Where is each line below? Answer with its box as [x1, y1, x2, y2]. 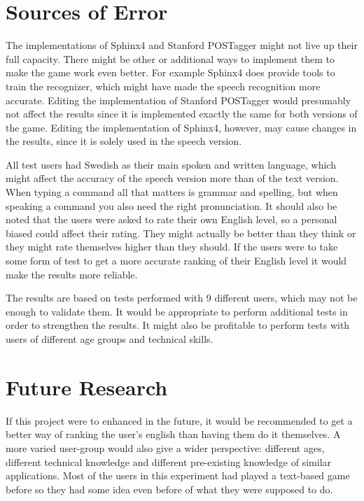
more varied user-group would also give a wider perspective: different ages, [6, 440, 325, 455]
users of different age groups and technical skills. [6, 332, 213, 346]
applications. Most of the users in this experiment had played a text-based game [6, 468, 350, 483]
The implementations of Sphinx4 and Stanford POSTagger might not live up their [6, 38, 358, 52]
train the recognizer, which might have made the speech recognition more [6, 78, 321, 93]
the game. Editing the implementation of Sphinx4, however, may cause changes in [6, 120, 357, 134]
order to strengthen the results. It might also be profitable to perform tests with [6, 318, 350, 332]
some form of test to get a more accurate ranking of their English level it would [6, 253, 347, 268]
